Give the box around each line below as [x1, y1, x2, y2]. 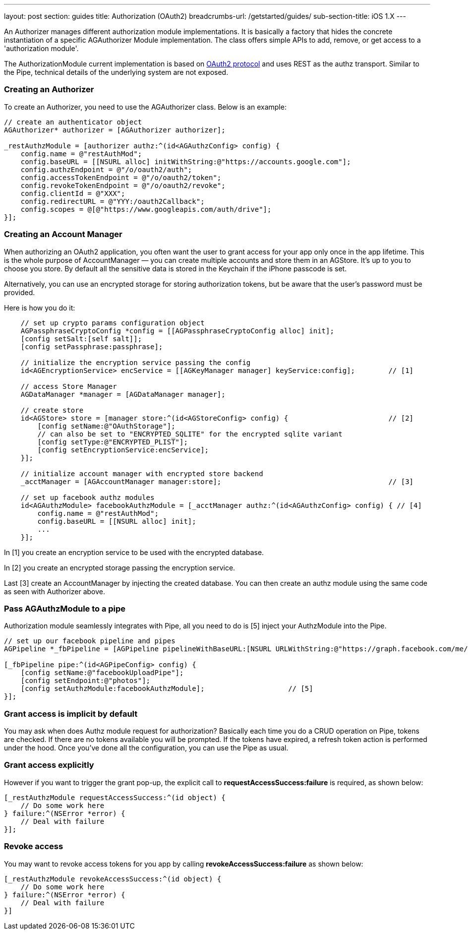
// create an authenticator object [4, 118, 142, 126]
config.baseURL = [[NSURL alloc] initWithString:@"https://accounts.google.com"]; [20, 157, 351, 166]
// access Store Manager [20, 382, 117, 390]
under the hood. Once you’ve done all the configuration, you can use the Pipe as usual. [4, 744, 289, 752]
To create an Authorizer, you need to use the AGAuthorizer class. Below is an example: [4, 102, 287, 111]
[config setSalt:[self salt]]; [20, 334, 142, 343]
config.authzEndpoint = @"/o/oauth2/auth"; [20, 165, 192, 174]
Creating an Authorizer [4, 84, 94, 95]
